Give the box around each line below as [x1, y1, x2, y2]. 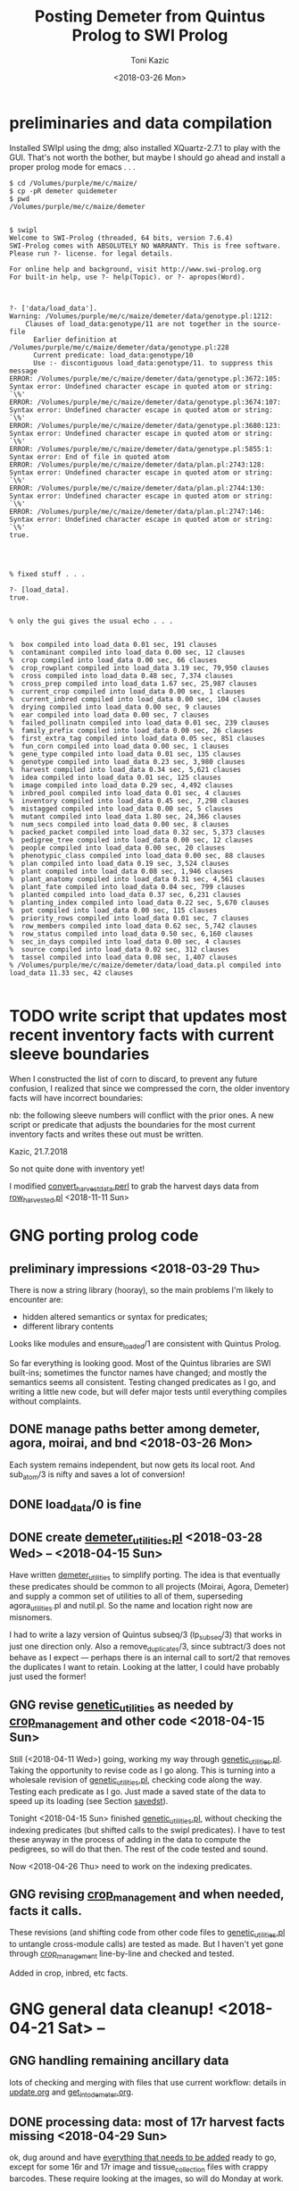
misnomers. [9, 1611, 53, 1623]
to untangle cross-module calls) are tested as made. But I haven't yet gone [9, 1938, 284, 1949]
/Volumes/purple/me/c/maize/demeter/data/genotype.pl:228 [9, 342, 229, 352]
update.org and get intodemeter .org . [9, 2086, 134, 2099]
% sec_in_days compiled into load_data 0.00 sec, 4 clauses [9, 936, 242, 946]
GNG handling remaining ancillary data [9, 2053, 229, 2069]
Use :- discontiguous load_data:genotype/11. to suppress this [32, 358, 274, 367]
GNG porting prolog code [9, 1226, 199, 1246]
